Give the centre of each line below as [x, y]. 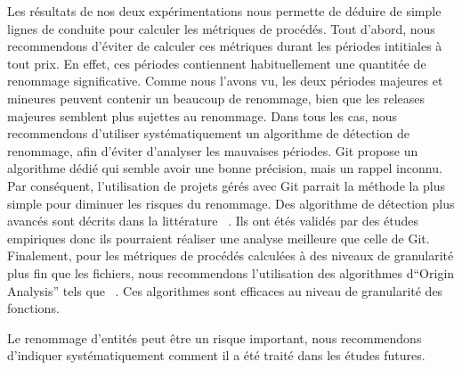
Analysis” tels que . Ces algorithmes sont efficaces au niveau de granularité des [225, 290]
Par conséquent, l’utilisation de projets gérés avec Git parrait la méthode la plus [227, 185]
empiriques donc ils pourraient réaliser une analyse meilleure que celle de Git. [219, 238]
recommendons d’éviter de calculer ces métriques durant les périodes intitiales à [225, 46]
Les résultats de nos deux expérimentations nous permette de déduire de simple [224, 11]
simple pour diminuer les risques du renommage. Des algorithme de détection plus [231, 203]
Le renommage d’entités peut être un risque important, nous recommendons [215, 337]
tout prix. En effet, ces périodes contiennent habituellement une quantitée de [217, 63]
